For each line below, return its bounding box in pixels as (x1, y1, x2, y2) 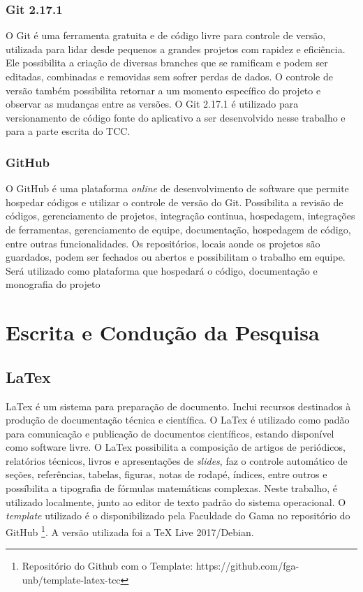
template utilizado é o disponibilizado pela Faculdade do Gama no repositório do (6, 508, 350, 523)
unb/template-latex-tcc (22, 572, 121, 586)
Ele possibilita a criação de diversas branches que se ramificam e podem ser (6, 55, 328, 70)
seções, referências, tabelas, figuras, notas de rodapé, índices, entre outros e (6, 467, 327, 482)
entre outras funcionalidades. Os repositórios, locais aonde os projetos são (6, 236, 320, 250)
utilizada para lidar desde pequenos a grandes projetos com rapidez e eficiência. (6, 41, 346, 56)
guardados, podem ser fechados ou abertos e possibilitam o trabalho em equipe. (6, 250, 346, 264)
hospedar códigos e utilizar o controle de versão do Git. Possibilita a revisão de (6, 194, 343, 209)
